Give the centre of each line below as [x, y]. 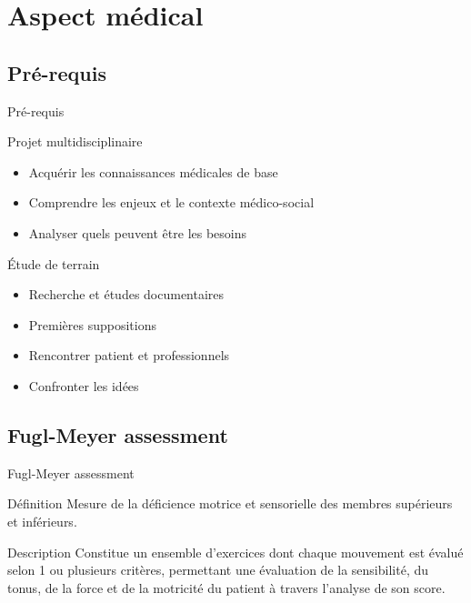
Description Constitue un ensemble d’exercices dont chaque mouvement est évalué [235, 552]
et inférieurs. [42, 521]
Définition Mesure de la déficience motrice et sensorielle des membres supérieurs [230, 503]
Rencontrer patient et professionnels [129, 355]
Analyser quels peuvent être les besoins [138, 232]
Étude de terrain [54, 263]
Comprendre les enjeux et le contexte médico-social [171, 202]
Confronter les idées [84, 385]
